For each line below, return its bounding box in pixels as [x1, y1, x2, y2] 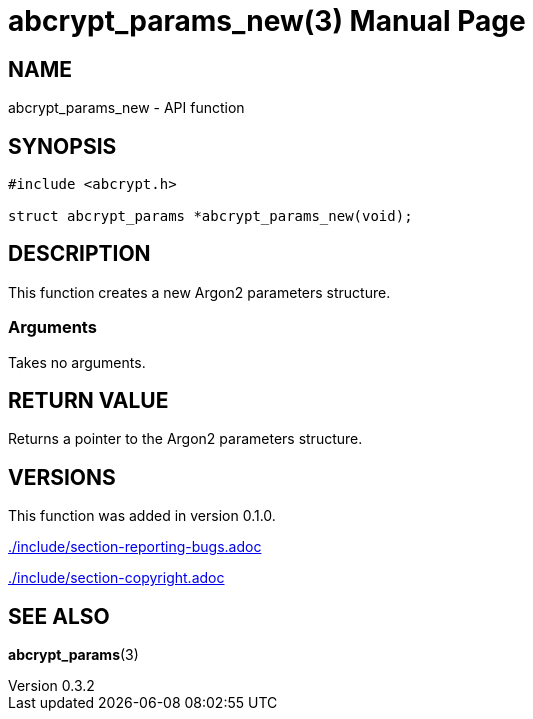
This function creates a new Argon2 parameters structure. [8, 283, 391, 301]
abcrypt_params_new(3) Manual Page [8, 4, 526, 38]
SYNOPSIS [8, 133, 117, 159]
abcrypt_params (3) [8, 646, 139, 664]
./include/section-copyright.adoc [8, 569, 225, 587]
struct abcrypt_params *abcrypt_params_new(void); [8, 208, 413, 225]
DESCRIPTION [8, 241, 151, 267]
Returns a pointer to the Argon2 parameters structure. [8, 430, 363, 448]
